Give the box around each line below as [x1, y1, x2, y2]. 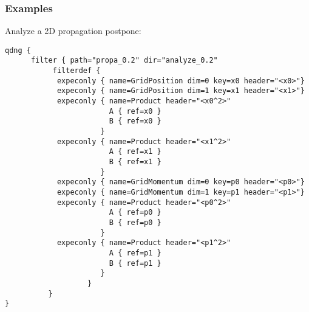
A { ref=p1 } [109, 248, 161, 257]
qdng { [5, 46, 31, 55]
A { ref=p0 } [109, 208, 161, 217]
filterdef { [52, 66, 101, 75]
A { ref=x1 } [109, 147, 161, 156]
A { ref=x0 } [109, 106, 161, 116]
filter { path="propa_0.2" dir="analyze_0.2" [30, 56, 218, 65]
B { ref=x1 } [109, 158, 161, 167]
